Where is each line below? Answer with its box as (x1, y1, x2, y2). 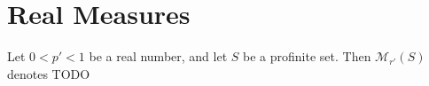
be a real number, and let (89, 47, 228, 66)
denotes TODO (7, 64, 90, 82)
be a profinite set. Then (243, 47, 371, 66)
